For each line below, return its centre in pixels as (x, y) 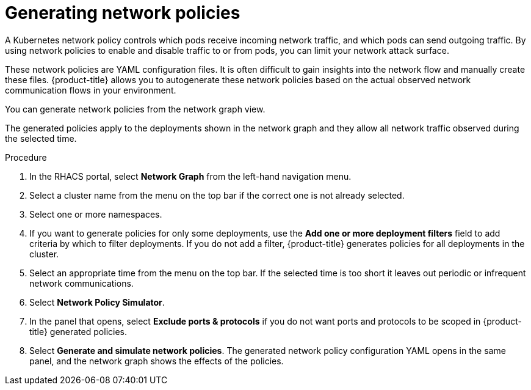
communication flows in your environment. (91, 90)
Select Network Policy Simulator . (97, 302)
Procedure (26, 157)
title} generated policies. (78, 331)
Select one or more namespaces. (96, 214)
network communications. (81, 283)
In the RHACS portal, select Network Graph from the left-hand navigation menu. (190, 176)
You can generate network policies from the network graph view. (135, 109)
